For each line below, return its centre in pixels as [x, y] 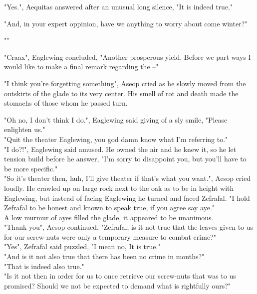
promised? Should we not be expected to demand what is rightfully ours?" [117, 285]
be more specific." [31, 168]
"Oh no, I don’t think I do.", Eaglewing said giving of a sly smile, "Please [116, 119]
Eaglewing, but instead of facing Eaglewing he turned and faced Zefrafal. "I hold [127, 198]
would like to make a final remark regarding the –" [81, 67]
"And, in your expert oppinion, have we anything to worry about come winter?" [126, 23]
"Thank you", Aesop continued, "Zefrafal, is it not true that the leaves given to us [129, 227]
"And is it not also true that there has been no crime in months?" [104, 256]
